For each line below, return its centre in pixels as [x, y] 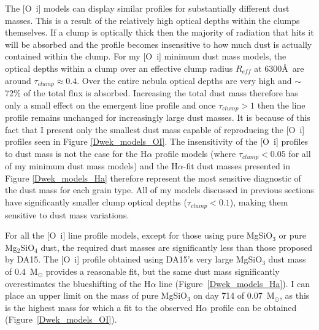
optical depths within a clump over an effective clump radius [119, 68]
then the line [281, 105]
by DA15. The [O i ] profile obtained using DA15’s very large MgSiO [134, 259]
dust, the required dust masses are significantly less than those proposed [177, 247]
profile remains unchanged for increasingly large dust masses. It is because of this [158, 117]
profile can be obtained [253, 307]
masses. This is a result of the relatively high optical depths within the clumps [152, 20]
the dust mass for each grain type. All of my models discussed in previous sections [159, 190]
